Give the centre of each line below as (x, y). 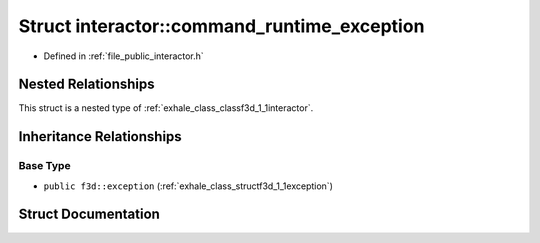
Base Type (44, 166)
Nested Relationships (86, 84)
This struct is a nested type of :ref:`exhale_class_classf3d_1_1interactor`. (166, 108)
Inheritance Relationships (100, 136)
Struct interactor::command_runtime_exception (221, 26)
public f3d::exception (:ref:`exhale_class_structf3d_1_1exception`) (188, 186)
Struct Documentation (89, 214)
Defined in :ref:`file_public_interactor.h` (123, 56)
